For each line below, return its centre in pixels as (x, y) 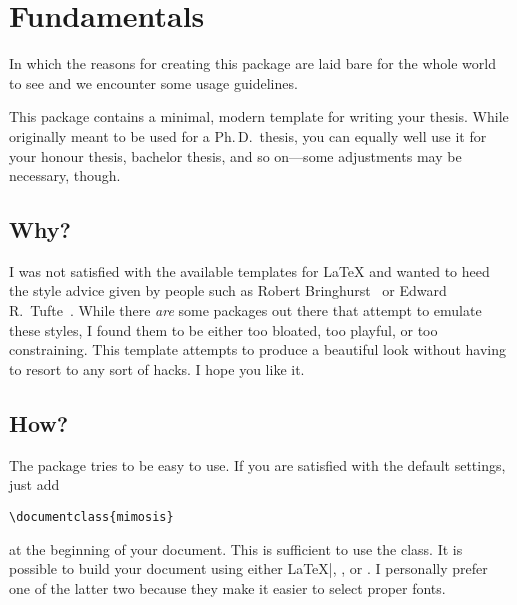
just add (34, 484)
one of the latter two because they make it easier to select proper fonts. (227, 587)
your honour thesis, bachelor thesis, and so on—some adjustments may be (235, 155)
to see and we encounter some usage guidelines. (153, 82)
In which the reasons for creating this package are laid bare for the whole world (252, 63)
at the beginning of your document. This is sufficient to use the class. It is (236, 548)
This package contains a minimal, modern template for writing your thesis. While (259, 116)
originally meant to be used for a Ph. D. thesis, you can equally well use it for (248, 135)
